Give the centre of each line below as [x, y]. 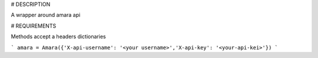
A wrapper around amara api [46, 15]
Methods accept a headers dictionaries [58, 37]
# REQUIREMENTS [34, 26]
